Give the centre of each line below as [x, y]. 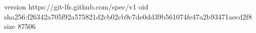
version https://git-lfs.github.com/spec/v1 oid [76, 6]
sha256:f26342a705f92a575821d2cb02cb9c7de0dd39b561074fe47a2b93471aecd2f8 [128, 16]
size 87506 [20, 26]
